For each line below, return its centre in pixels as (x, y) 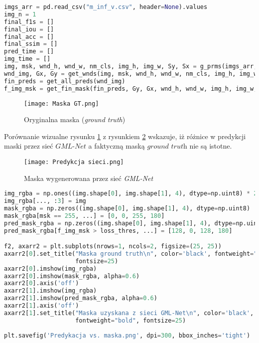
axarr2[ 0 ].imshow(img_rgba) (51, 268)
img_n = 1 (20, 14)
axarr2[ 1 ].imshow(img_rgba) (51, 291)
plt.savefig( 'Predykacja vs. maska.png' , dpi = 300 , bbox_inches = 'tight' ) (127, 335)
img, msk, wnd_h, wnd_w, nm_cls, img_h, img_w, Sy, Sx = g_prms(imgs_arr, (131, 66)
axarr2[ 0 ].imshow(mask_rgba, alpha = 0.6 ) (72, 276)
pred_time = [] (29, 52)
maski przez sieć (29, 146)
